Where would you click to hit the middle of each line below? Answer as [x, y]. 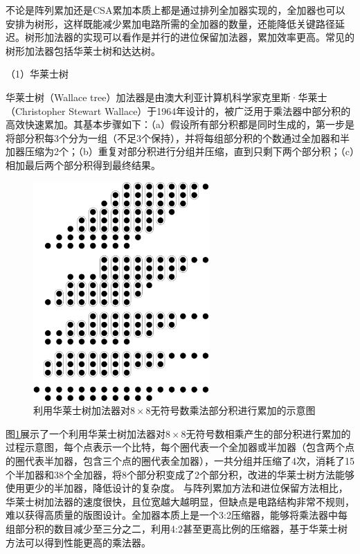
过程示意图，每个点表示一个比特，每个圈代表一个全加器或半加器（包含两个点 [180, 447]
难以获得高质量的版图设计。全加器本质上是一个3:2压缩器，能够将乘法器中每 [177, 515]
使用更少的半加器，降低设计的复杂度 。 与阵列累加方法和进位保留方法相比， [177, 488]
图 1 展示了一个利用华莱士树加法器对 [85, 433]
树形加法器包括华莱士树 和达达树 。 [83, 50]
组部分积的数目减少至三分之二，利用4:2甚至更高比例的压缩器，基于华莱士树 [177, 528]
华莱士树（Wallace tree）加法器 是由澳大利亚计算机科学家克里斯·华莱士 [166, 97]
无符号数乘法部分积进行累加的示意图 [233, 410]
